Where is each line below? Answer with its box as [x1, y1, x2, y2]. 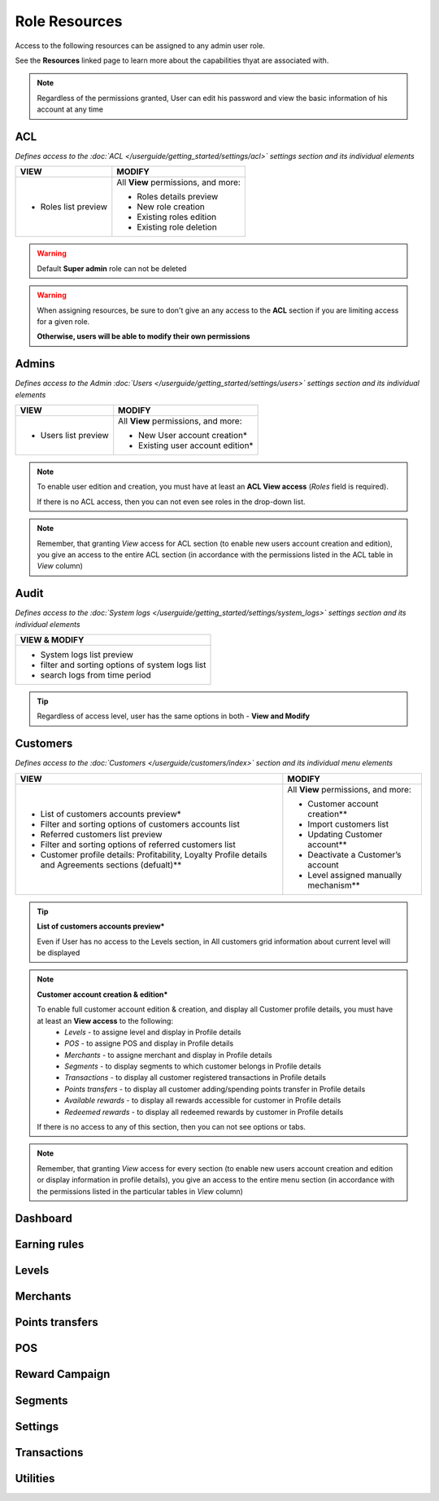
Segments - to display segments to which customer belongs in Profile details [64, 1061, 321, 1071]
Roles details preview [137, 191, 219, 203]
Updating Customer [307, 828, 383, 840]
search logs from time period [40, 669, 152, 681]
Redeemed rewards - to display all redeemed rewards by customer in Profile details [64, 1107, 344, 1117]
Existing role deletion [137, 222, 217, 233]
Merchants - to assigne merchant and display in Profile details [64, 1050, 272, 1060]
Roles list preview [40, 201, 108, 213]
